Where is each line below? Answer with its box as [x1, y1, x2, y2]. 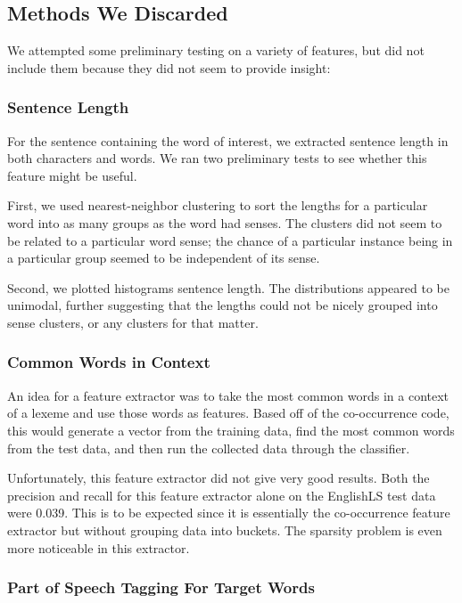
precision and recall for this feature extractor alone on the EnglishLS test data [7, 485, 436, 504]
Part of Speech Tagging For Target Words [7, 576, 315, 599]
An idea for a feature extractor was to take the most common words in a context [7, 386, 450, 404]
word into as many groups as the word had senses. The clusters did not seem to [7, 213, 442, 232]
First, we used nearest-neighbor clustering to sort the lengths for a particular [7, 196, 428, 215]
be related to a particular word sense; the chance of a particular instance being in [7, 231, 453, 249]
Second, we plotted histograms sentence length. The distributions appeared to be [7, 278, 450, 297]
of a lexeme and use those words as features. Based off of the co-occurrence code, [7, 403, 450, 422]
